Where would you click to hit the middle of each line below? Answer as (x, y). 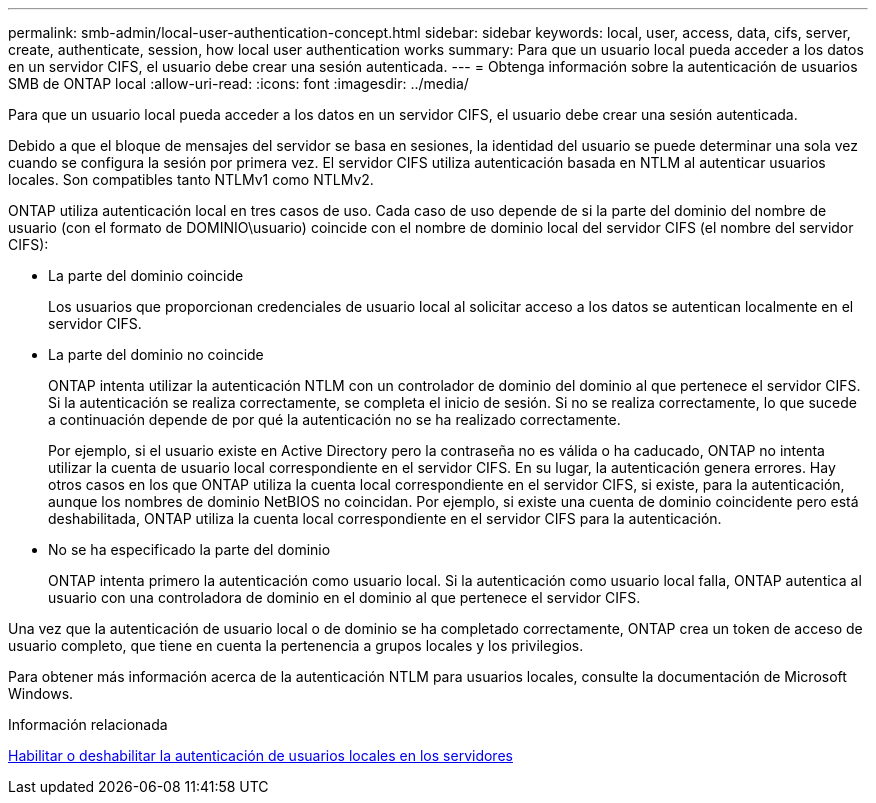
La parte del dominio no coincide (156, 354)
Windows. (41, 693)
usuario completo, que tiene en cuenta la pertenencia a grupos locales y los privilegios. (296, 645)
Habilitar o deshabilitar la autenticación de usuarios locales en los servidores (260, 755)
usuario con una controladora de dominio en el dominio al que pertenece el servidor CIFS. (344, 597)
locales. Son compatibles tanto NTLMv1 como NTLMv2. (191, 179)
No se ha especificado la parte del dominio (189, 549)
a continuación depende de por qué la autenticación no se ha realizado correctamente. (334, 419)
